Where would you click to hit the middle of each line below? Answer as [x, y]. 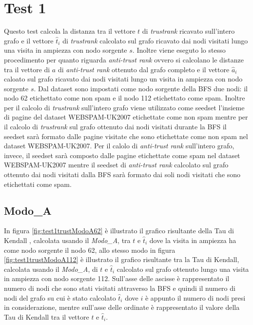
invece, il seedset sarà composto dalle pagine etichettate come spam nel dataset [122, 155]
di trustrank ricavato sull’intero [188, 31]
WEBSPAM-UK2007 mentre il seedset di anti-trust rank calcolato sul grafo [116, 165]
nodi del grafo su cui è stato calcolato [60, 297]
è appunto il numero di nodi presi [195, 297]
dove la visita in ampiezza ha [193, 240]
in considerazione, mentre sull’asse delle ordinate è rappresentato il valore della [122, 307]
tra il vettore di [27, 69]
